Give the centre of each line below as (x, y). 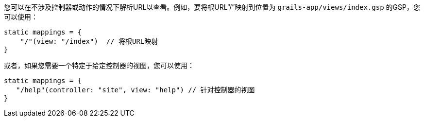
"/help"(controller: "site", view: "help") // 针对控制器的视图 (136, 90)
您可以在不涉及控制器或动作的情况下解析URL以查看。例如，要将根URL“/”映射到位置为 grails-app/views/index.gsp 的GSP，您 (212, 7)
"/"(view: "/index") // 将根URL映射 (89, 41)
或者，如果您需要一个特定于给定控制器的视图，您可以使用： (99, 65)
